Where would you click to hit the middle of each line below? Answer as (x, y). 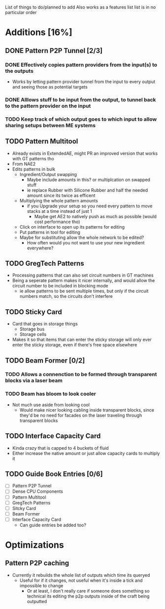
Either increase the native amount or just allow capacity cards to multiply (86, 453)
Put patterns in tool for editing (50, 232)
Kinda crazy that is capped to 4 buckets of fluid (61, 448)
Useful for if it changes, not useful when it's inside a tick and (81, 580)
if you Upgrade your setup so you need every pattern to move (90, 206)
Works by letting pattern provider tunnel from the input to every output (84, 82)
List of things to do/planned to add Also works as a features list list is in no (81, 7)
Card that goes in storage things (45, 324)
